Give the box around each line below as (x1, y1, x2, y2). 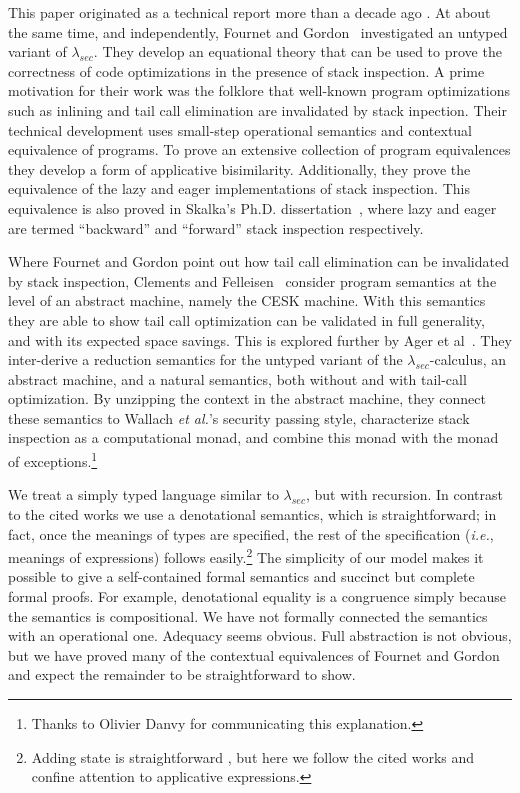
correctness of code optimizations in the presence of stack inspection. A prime (8, 60, 485, 81)
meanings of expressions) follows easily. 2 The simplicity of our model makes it (8, 544, 484, 567)
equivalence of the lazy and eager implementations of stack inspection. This (8, 178, 470, 199)
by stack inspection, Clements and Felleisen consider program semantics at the (8, 270, 497, 291)
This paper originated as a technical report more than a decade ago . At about (8, 2, 491, 22)
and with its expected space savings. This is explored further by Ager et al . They (8, 329, 512, 350)
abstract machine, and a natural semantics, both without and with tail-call (8, 368, 467, 389)
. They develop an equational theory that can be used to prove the (93, 41, 502, 62)
